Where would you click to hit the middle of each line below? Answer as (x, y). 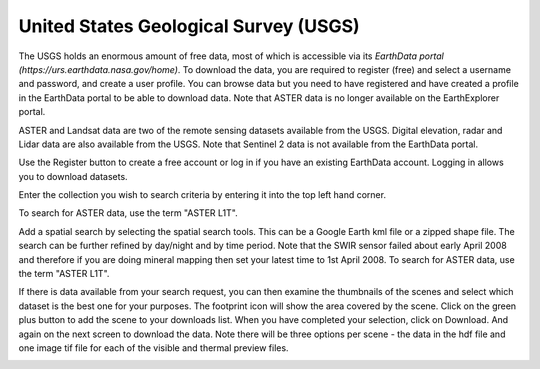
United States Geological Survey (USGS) (189, 26)
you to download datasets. (73, 176)
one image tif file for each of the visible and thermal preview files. (153, 347)
